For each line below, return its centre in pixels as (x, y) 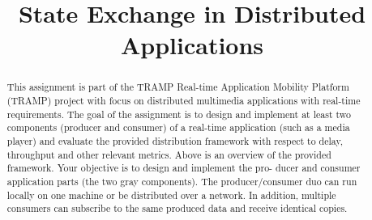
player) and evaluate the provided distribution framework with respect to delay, (175, 140)
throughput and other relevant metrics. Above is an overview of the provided (169, 154)
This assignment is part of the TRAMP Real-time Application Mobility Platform (178, 87)
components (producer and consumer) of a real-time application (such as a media (178, 127)
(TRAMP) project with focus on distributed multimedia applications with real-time (184, 101)
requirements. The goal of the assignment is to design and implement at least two (179, 114)
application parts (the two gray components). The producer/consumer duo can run (182, 181)
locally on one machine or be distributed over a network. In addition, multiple (171, 195)
